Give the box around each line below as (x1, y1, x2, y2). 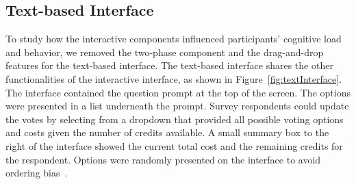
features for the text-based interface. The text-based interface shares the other (5, 58, 333, 73)
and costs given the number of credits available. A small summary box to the (5, 125, 329, 140)
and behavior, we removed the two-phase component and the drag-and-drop (5, 44, 324, 59)
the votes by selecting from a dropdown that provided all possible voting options (5, 111, 344, 126)
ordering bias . (5, 166, 68, 180)
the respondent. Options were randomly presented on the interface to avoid (5, 152, 321, 166)
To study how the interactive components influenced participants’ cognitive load (5, 31, 342, 46)
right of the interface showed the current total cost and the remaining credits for (5, 138, 343, 153)
